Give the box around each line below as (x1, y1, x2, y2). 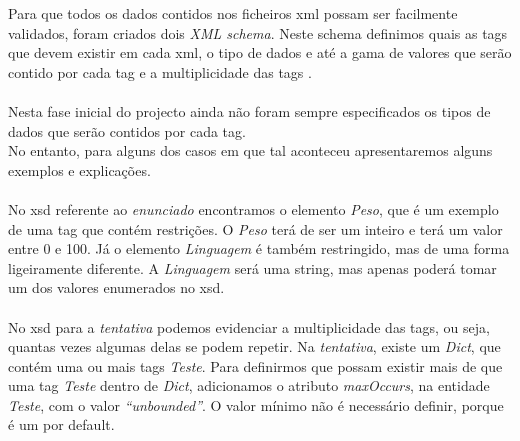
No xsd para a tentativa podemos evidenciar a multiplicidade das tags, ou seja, (8, 316, 490, 337)
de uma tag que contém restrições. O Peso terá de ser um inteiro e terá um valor (8, 218, 503, 239)
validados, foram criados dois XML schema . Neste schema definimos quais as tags (8, 22, 508, 43)
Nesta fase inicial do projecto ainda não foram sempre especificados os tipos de (8, 100, 491, 121)
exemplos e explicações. (8, 159, 151, 180)
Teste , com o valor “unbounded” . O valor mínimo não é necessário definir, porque (8, 394, 504, 415)
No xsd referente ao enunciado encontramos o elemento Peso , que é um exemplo (8, 198, 499, 219)
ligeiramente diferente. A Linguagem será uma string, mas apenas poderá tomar (8, 257, 497, 278)
